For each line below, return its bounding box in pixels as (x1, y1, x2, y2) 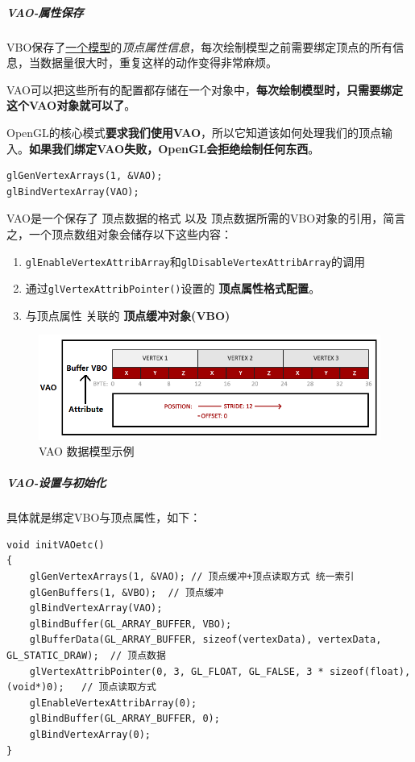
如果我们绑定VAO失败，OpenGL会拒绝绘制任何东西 (29, 139, 309, 156)
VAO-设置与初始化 (6, 474, 106, 491)
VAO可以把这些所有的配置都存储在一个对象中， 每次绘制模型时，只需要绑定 (6, 81, 403, 98)
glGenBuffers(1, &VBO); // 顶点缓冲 (29, 586, 224, 598)
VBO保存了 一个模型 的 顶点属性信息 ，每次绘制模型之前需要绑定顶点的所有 (6, 38, 393, 55)
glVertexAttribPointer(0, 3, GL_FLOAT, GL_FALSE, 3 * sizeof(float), (29, 665, 411, 677)
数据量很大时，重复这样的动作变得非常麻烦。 (39, 54, 277, 71)
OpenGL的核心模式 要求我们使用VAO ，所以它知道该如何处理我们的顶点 (6, 123, 381, 140)
